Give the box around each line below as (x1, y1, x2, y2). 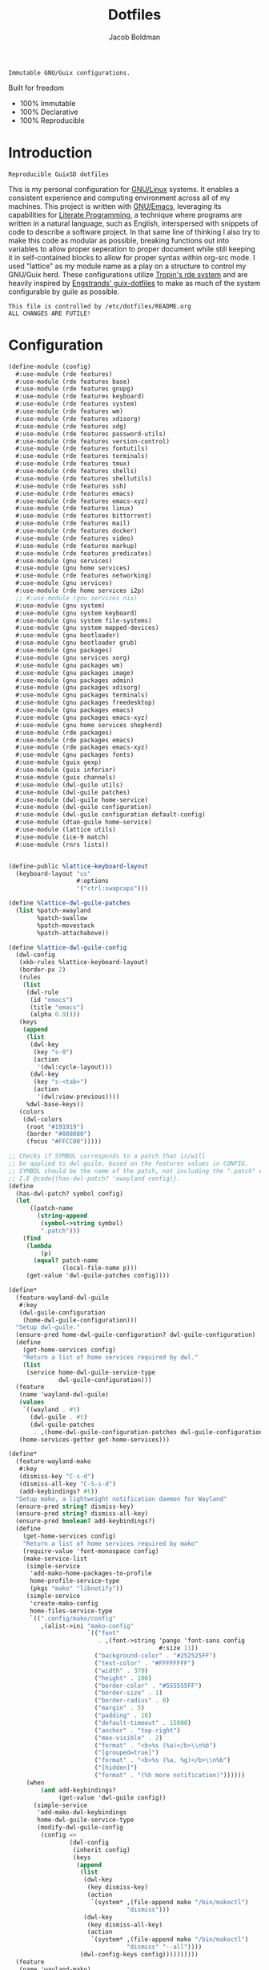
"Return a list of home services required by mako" (22, 1539, 199, 1547)
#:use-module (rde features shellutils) (15, 474, 152, 483)
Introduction (8, 144, 93, 162)
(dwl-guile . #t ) (29, 1412, 88, 1421)
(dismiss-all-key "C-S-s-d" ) (18, 1480, 116, 1488)
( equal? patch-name (33, 1257, 98, 1265)
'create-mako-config (29, 1599, 98, 1608)
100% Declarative (19, 107, 78, 116)
